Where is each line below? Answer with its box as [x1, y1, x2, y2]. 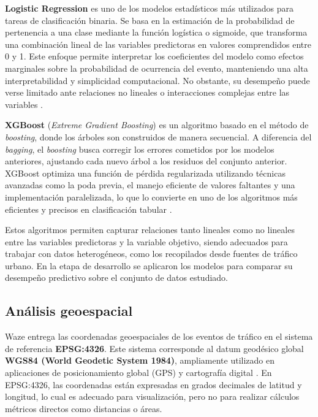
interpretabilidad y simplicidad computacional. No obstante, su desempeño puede [5, 74, 310, 86]
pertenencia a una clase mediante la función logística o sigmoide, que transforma [5, 26, 308, 39]
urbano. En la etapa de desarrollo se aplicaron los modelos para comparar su [5, 259, 293, 272]
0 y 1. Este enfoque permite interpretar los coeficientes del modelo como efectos [5, 50, 304, 63]
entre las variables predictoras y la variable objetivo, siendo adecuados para [5, 235, 288, 248]
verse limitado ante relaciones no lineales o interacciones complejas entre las [5, 86, 290, 99]
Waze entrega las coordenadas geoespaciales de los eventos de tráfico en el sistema [5, 330, 313, 343]
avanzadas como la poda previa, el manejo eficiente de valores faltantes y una [5, 178, 295, 191]
